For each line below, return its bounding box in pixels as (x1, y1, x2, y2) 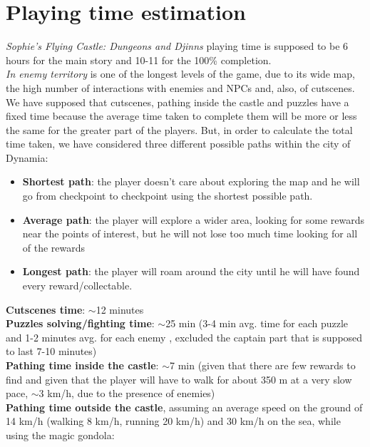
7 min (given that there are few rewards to (169, 358, 356, 372)
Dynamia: (6, 150, 48, 165)
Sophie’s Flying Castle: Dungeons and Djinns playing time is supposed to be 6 (6, 38, 349, 53)
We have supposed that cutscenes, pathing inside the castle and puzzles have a (6, 94, 349, 109)
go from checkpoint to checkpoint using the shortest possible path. (22, 188, 313, 203)
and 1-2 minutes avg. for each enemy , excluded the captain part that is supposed (6, 329, 363, 344)
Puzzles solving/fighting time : (6, 316, 155, 331)
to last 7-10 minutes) (6, 344, 97, 359)
